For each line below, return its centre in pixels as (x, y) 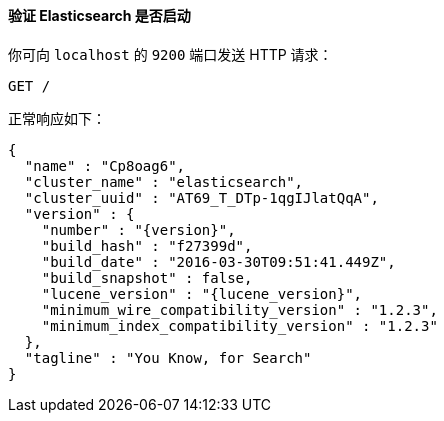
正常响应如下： (57, 118)
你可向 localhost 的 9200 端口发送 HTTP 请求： (170, 54)
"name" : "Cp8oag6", (105, 165)
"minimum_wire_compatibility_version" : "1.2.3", (239, 309)
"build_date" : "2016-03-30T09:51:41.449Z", (218, 261)
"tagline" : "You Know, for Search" (168, 357)
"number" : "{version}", (138, 229)
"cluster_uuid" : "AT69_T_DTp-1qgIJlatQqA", (201, 197)
